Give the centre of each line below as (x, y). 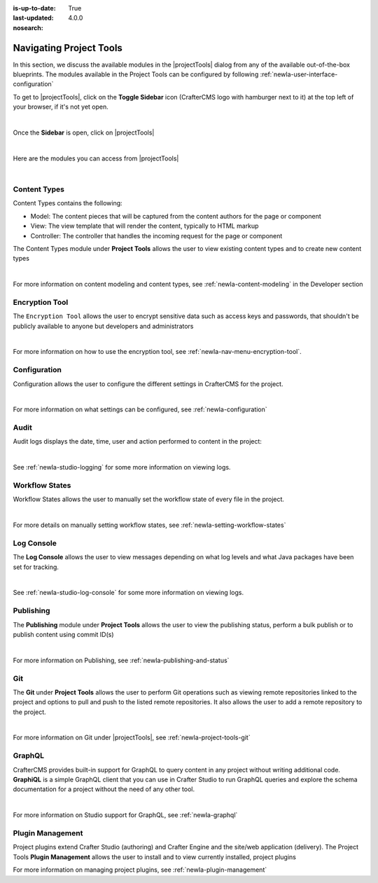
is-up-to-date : (34, 8)
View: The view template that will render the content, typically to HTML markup (145, 226)
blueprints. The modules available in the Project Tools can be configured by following (136, 74)
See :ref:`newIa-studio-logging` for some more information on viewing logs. (122, 467)
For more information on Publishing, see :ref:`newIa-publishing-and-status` (121, 660)
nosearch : (28, 27)
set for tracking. (36, 567)
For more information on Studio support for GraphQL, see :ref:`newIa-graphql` (125, 815)
